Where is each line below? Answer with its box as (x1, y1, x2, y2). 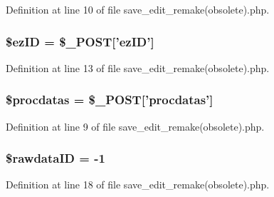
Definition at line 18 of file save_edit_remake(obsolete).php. (6, 177, 270, 192)
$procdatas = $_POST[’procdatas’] (6, 91, 214, 108)
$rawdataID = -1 (6, 149, 105, 167)
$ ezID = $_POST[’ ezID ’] (6, 32, 154, 50)
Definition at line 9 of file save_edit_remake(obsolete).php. (6, 118, 265, 133)
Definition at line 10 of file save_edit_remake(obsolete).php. (6, 2, 270, 16)
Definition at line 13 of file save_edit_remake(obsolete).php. (6, 60, 270, 75)
